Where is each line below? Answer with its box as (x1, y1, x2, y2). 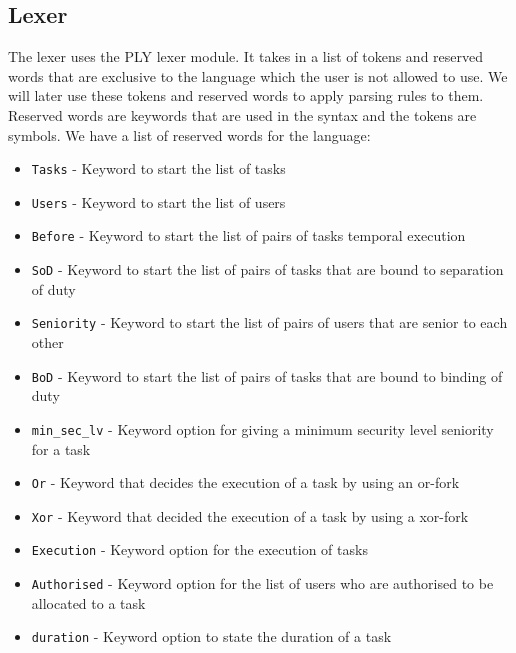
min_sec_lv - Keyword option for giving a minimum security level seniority (31, 418, 494, 439)
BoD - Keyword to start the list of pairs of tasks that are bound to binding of (31, 365, 503, 386)
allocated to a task (31, 592, 146, 613)
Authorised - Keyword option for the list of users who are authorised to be (31, 573, 494, 594)
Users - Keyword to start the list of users (31, 191, 286, 212)
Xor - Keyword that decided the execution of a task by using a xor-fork (31, 505, 469, 526)
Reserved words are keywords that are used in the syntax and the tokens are (8, 104, 477, 125)
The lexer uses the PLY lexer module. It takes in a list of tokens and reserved (8, 46, 484, 67)
